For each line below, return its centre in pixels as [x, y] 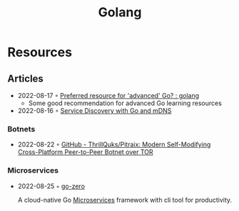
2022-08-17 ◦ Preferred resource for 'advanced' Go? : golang [108, 96]
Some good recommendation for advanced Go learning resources [125, 103]
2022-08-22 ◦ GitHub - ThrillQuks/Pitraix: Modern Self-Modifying [114, 145]
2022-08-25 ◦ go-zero [51, 186]
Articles [26, 79]
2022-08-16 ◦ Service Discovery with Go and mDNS [95, 110]
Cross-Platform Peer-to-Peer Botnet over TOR [85, 152]
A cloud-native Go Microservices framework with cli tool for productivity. [125, 200]
